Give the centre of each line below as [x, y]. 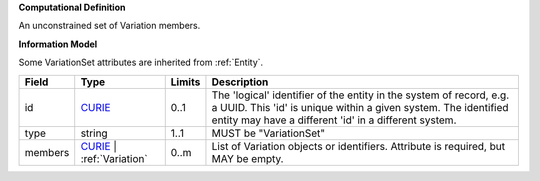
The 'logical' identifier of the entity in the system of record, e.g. [360, 95]
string [94, 133]
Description [240, 82]
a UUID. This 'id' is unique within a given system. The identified [360, 107]
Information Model [58, 44]
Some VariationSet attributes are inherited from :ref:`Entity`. [141, 62]
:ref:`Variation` [114, 158]
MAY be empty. [247, 158]
